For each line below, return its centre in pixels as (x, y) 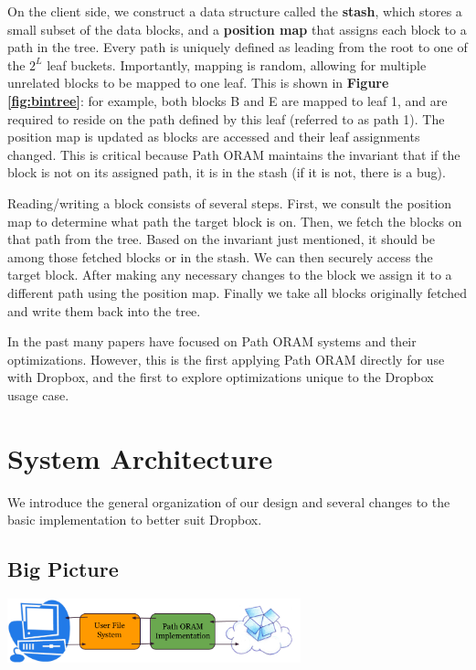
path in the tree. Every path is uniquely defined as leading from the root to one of (238, 47)
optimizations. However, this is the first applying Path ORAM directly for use (226, 359)
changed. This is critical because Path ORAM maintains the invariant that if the (234, 154)
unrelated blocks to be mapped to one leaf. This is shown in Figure (198, 83)
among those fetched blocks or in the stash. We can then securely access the (220, 256)
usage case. (38, 394)
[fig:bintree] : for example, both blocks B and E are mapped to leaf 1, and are (227, 100)
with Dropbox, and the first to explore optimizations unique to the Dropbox (221, 377)
